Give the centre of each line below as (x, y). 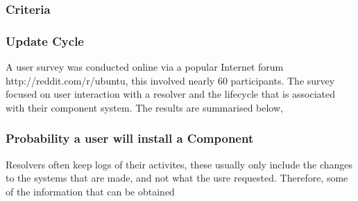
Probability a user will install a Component (130, 138)
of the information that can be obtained (90, 191)
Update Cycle (45, 41)
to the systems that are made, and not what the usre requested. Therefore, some (177, 178)
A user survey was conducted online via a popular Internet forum (145, 67)
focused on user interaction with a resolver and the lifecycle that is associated (171, 94)
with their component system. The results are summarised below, (144, 107)
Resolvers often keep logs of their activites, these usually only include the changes (179, 164)
